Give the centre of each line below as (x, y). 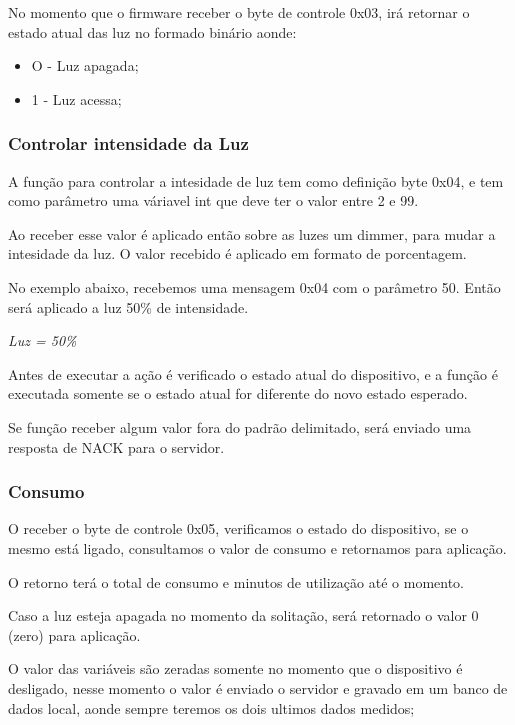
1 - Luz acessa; (76, 98)
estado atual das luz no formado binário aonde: (152, 31)
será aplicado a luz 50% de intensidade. (128, 306)
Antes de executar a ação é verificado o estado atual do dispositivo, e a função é (253, 373)
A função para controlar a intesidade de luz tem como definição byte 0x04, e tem (256, 180)
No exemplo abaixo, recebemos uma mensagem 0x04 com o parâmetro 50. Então (254, 286)
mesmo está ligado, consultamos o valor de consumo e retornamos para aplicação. (257, 547)
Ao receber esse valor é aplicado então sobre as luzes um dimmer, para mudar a (252, 233)
